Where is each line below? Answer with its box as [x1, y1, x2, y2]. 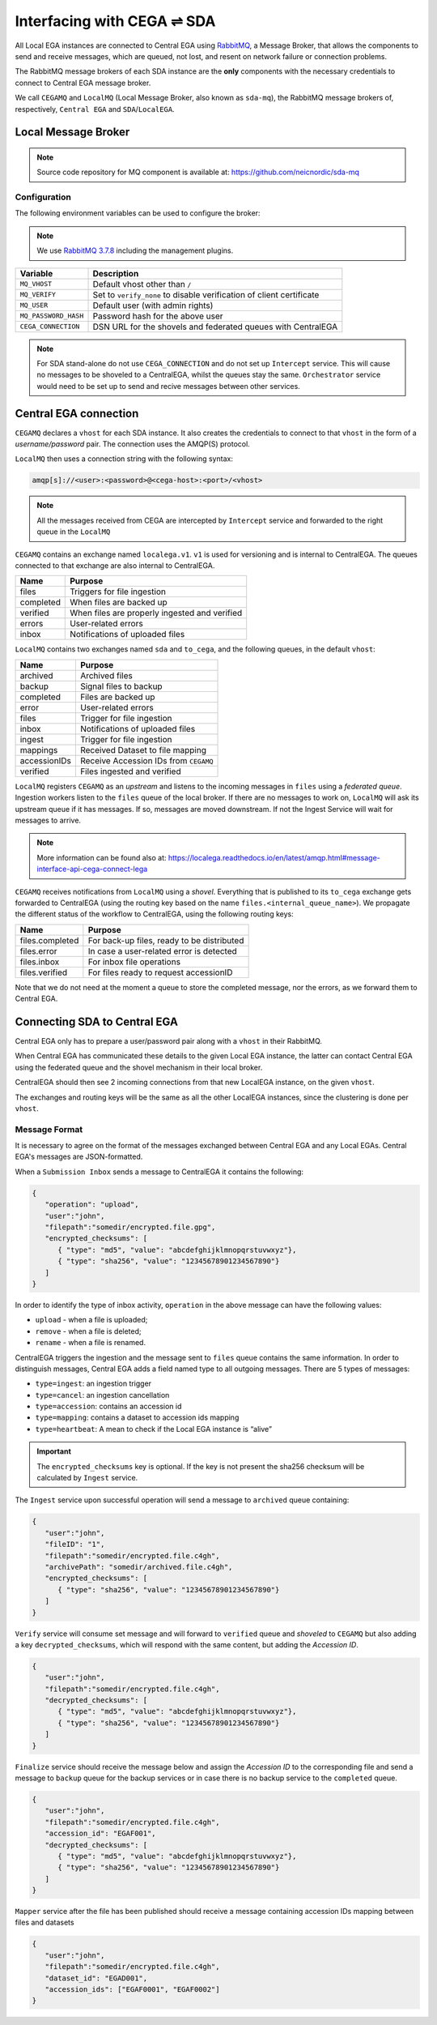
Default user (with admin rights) [92, 300, 214, 311]
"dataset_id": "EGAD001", [45, 1973, 148, 1983]
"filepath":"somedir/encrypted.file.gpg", [45, 1223, 216, 1232]
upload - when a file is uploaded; [35, 1315, 148, 1325]
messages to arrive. [15, 815, 81, 825]
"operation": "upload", [45, 1200, 139, 1209]
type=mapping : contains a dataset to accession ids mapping [35, 1412, 240, 1422]
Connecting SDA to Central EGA [15, 1015, 178, 1028]
